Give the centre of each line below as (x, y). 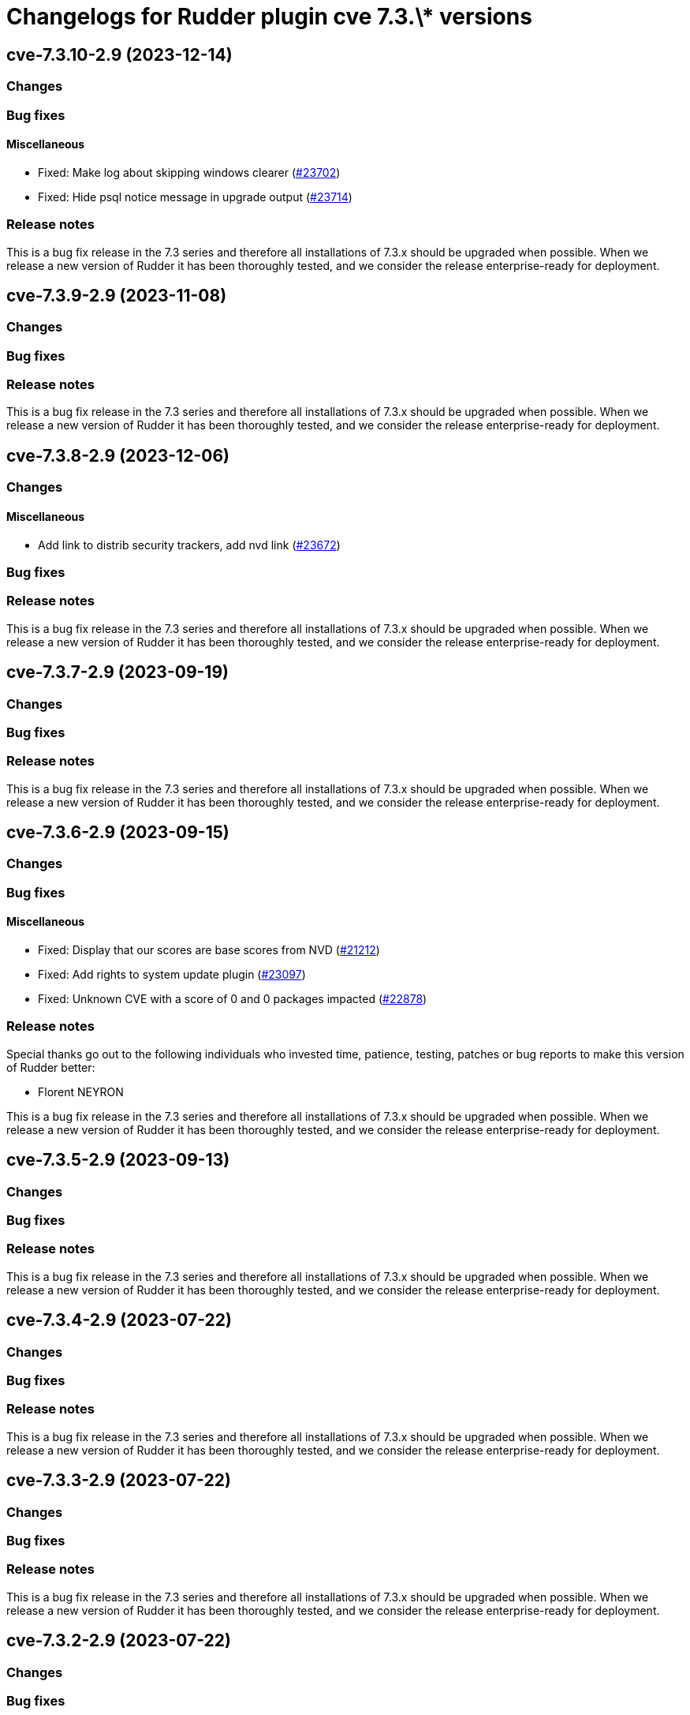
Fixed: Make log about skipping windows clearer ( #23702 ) (189, 172)
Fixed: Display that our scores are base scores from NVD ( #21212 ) (209, 950)
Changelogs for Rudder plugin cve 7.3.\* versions (269, 17)
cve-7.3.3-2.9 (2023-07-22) (119, 1481)
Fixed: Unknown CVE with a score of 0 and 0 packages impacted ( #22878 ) (233, 999)
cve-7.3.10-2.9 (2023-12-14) (119, 54)
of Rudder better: (51, 1067)
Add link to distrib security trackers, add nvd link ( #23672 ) (189, 545)
